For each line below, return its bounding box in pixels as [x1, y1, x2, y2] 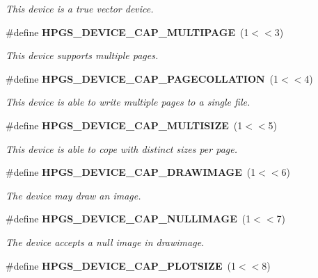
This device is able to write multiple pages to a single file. [6, 95, 251, 109]
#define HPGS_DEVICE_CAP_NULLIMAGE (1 [6, 211, 251, 226]
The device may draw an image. [6, 188, 141, 202]
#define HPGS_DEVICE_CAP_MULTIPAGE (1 [6, 24, 249, 39]
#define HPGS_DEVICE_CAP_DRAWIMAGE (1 [6, 165, 256, 179]
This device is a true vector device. [6, 1, 154, 15]
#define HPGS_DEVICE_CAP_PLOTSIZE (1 [6, 258, 236, 272]
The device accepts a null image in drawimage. [6, 234, 205, 249]
